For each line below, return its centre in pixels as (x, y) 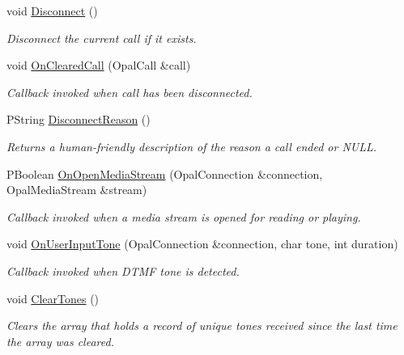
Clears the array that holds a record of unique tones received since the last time (202, 325)
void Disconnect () (52, 11)
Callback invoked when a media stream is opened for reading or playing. (184, 216)
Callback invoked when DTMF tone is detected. (123, 270)
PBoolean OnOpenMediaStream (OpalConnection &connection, (165, 173)
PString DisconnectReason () (79, 119)
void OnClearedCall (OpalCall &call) (99, 65)
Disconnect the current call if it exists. (102, 38)
